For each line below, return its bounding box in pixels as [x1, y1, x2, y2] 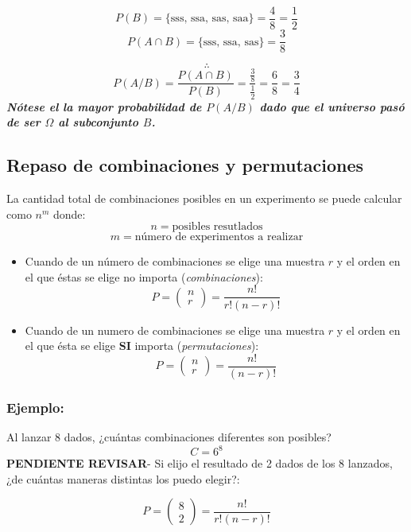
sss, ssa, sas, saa [170, 13, 249, 25]
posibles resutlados [172, 221, 263, 233]
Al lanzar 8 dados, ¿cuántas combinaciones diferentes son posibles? [6, 428, 332, 445]
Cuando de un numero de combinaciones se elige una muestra [25, 321, 325, 338]
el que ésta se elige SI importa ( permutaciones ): [25, 337, 259, 354]
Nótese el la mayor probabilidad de [6, 98, 202, 115]
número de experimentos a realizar [134, 231, 304, 243]
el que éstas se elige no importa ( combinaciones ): [25, 268, 263, 285]
